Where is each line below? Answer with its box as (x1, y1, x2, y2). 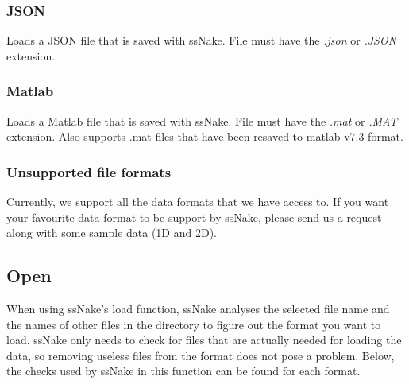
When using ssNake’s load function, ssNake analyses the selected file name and (6, 301, 390, 317)
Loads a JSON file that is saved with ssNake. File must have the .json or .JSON (6, 32, 397, 48)
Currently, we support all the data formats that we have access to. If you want (6, 193, 389, 210)
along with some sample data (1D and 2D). (6, 224, 217, 241)
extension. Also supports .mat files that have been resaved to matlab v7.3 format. (6, 128, 403, 145)
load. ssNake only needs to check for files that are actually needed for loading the (6, 332, 402, 348)
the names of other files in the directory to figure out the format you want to (6, 316, 381, 332)
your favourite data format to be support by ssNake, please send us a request (6, 208, 382, 225)
